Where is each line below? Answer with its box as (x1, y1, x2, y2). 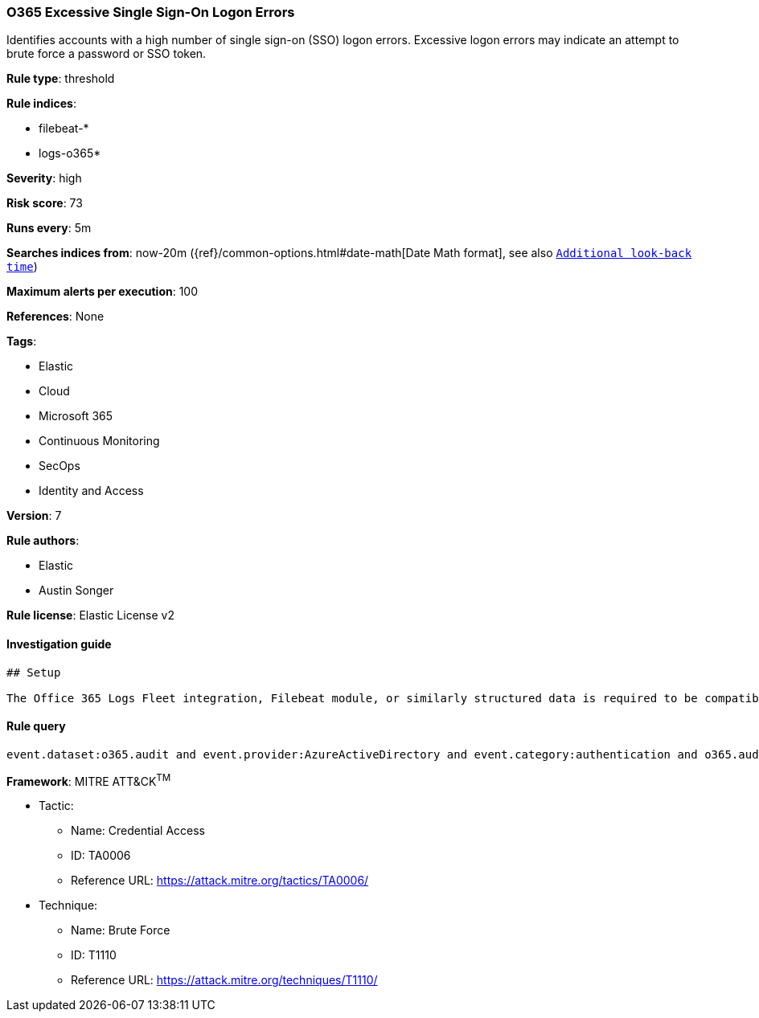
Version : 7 (6, 509, 62, 523)
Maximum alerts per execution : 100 (6, 284, 199, 299)
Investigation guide (6, 636, 112, 651)
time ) (6, 260, 38, 274)
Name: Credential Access (71, 824, 205, 838)
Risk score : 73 (6, 196, 83, 211)
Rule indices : (6, 96, 76, 111)
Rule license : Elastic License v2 (6, 608, 174, 623)
